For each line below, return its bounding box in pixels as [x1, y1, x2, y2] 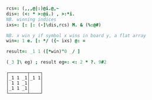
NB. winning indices [6, 16, 57, 22]
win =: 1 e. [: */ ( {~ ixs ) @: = [6, 38, 85, 44]
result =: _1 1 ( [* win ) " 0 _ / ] [6, 49, 81, 55]
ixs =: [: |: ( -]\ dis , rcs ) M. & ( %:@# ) [6, 22, 101, 28]
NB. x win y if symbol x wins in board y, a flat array [6, 32, 146, 38]
